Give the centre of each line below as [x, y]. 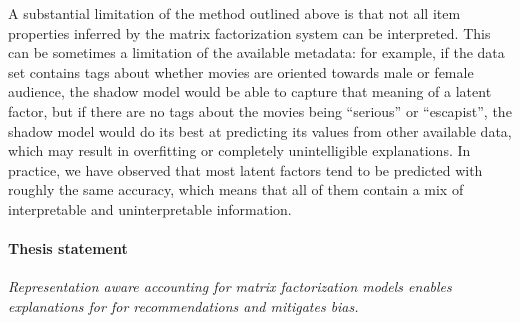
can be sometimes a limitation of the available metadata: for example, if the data [256, 52]
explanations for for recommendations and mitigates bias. [183, 305]
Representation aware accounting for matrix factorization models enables [230, 286]
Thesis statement [68, 248]
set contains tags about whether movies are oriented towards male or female [241, 71]
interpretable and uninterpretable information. [150, 208]
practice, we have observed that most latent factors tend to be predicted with [245, 169]
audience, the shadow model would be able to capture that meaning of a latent [250, 91]
